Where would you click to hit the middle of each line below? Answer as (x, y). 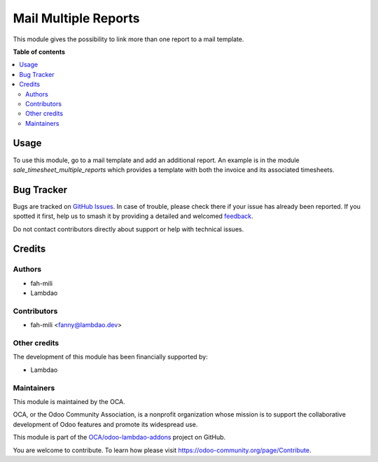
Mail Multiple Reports (76, 18)
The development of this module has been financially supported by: (110, 357)
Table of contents (39, 52)
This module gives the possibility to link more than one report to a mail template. (128, 39)
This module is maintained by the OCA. (69, 402)
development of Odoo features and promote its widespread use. (105, 424)
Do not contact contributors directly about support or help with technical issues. (128, 229)
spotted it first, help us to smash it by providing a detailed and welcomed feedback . (133, 216)
